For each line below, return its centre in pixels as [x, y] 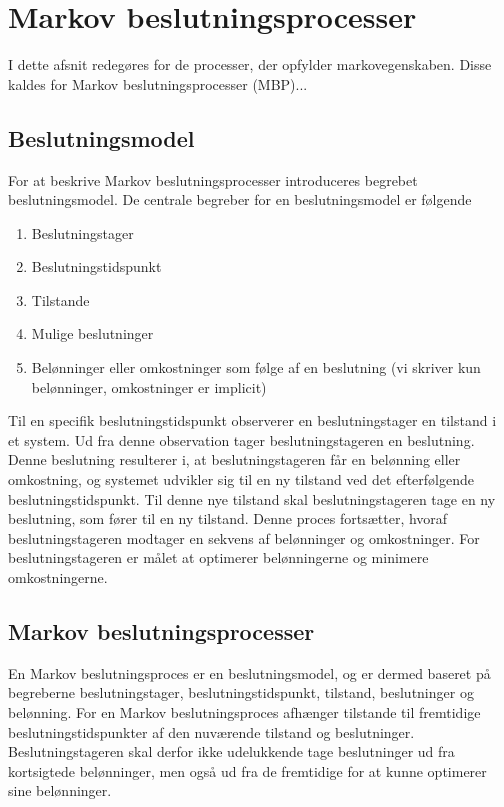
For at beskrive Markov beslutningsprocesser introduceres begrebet [213, 179]
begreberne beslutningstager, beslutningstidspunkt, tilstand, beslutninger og [241, 692]
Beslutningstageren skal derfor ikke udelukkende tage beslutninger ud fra [231, 751]
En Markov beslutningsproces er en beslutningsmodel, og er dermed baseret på [249, 672]
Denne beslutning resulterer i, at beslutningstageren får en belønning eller [234, 459]
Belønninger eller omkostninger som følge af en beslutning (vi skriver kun [256, 367]
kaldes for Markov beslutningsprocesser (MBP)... [158, 83]
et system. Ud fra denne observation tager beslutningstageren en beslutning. [241, 439]
